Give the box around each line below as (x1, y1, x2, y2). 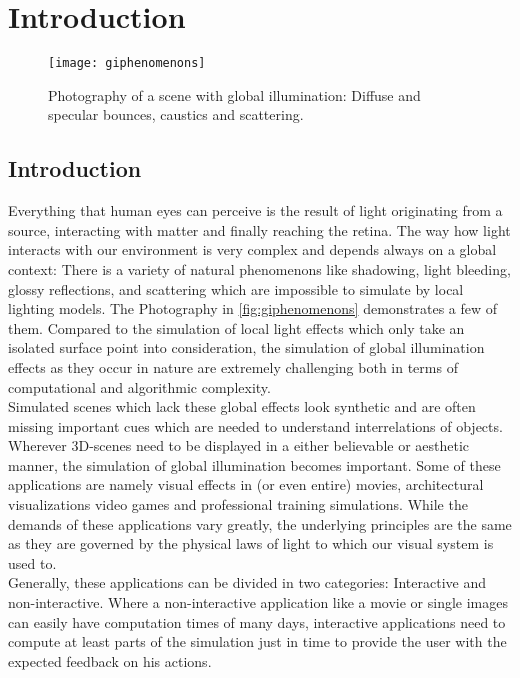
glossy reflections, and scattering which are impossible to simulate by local (8, 278, 464, 299)
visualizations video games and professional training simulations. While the (8, 494, 468, 515)
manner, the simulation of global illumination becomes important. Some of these (8, 454, 501, 475)
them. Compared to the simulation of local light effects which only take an (8, 317, 465, 338)
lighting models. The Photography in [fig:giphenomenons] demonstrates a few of (8, 298, 498, 319)
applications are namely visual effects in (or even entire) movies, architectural (8, 474, 484, 495)
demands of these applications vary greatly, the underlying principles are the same (8, 513, 512, 534)
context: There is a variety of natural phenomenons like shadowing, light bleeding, (8, 258, 511, 279)
